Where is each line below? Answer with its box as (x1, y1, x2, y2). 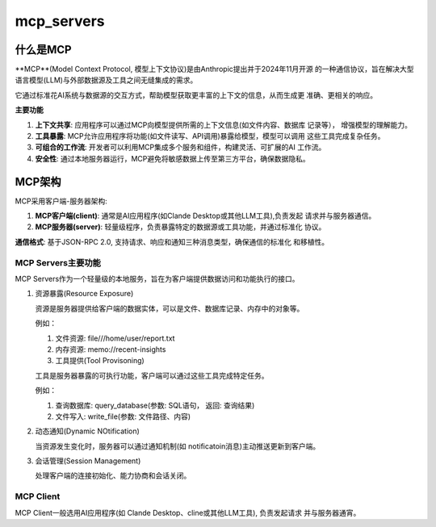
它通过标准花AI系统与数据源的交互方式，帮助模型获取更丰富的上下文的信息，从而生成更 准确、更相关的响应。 (15, 90, 378, 100)
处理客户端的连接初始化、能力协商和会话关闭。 (35, 471, 191, 480)
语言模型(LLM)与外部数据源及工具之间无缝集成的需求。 (15, 75, 198, 85)
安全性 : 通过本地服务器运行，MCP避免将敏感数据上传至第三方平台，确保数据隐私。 (35, 153, 310, 163)
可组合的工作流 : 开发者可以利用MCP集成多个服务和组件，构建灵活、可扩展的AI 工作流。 (35, 142, 326, 153)
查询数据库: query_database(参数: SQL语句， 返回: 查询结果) (55, 400, 255, 410)
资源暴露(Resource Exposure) (35, 289, 134, 299)
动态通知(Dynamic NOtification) (35, 426, 140, 436)
